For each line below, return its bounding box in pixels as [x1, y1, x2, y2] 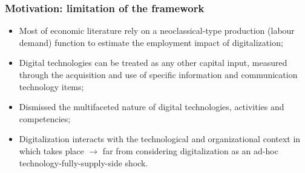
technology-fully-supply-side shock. [19, 156, 148, 169]
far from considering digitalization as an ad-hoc [102, 144, 278, 157]
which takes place [19, 144, 84, 157]
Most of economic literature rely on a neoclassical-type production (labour [19, 24, 295, 37]
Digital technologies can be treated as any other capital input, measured [19, 56, 287, 69]
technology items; [19, 80, 84, 93]
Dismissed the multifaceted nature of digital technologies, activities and [19, 100, 284, 113]
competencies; [19, 112, 71, 125]
